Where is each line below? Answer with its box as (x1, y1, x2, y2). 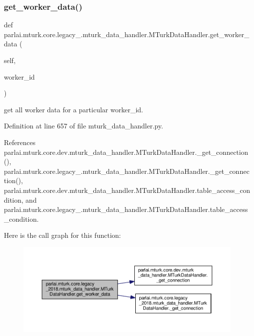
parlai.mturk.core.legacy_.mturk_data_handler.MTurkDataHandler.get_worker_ (4, 29, 250, 39)
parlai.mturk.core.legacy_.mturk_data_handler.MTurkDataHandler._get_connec (4, 166, 250, 176)
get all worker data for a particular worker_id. (4, 104, 143, 114)
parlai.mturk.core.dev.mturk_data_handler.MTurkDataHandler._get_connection (4, 147, 248, 157)
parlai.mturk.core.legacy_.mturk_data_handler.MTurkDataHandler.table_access (4, 204, 248, 214)
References (4, 137, 36, 147)
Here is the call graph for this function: (4, 230, 121, 240)
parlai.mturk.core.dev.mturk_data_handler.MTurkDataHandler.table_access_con (4, 185, 250, 195)
